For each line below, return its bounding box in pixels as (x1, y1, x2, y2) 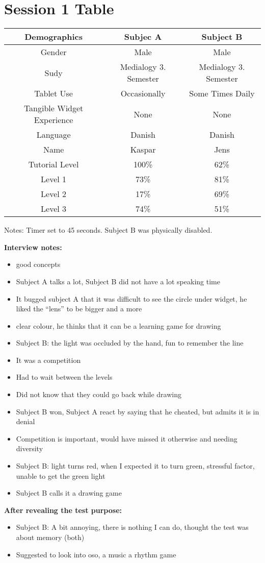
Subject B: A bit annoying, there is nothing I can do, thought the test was (16, 522, 249, 532)
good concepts (16, 259, 61, 270)
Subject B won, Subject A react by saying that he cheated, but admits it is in (16, 406, 259, 417)
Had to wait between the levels (16, 372, 113, 382)
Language (36, 129, 71, 141)
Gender (40, 46, 67, 58)
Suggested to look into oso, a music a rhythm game (16, 549, 176, 559)
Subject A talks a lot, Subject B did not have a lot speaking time (16, 276, 220, 286)
